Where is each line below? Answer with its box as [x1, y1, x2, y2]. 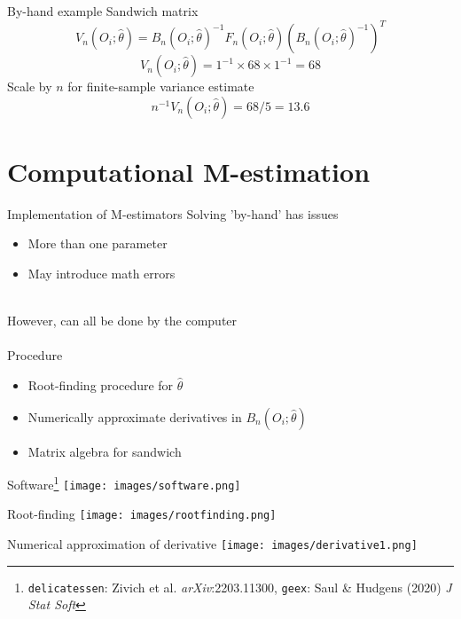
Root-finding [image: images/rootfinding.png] [7, 505, 277, 523]
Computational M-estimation [7, 153, 371, 189]
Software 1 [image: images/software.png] [7, 473, 241, 493]
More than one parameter [27, 234, 168, 253]
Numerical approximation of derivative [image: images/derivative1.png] [7, 535, 418, 553]
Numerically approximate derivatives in [27, 407, 242, 426]
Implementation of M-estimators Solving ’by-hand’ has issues [7, 204, 339, 223]
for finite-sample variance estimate [67, 77, 254, 96]
